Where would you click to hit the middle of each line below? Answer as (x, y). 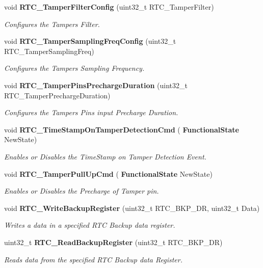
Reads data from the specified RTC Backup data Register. (93, 259)
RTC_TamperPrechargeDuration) (57, 95)
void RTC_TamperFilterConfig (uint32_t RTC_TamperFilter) (109, 7)
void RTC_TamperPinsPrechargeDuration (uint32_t (96, 85)
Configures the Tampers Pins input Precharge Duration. (91, 112)
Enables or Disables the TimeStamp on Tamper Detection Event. (105, 156)
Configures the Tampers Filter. (52, 24)
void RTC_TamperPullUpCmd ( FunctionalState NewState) (108, 173)
